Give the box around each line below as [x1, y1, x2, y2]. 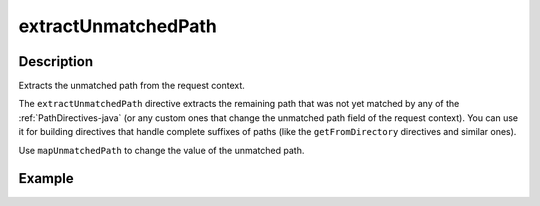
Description [18, 53, 94, 70]
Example [18, 170, 74, 187]
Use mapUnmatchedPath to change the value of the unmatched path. [18, 144, 305, 156]
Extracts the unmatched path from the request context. [18, 80, 245, 92]
